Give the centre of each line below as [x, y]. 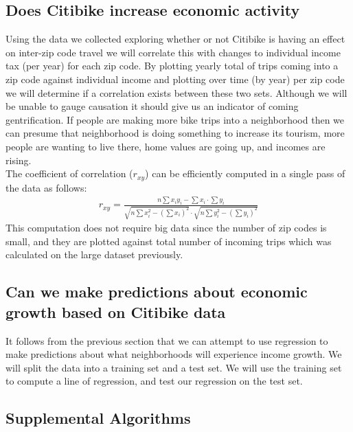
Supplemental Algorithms [98, 418]
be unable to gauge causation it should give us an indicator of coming [152, 106]
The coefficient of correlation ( [69, 173]
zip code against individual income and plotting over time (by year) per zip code [175, 79]
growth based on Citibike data [116, 311]
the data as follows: [46, 187]
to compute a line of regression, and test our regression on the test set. [154, 381]
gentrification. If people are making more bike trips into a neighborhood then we [175, 119]
